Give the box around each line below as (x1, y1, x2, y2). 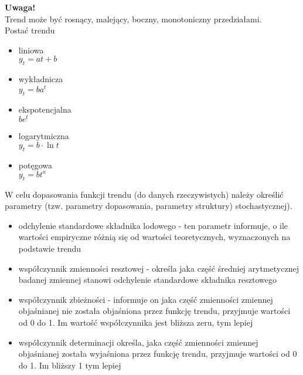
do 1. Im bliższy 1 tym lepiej (18, 359, 121, 371)
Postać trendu (5, 24, 55, 36)
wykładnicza (18, 73, 63, 85)
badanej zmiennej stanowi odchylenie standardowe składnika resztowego (18, 273, 277, 286)
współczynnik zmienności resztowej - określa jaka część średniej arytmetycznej (18, 262, 299, 274)
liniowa (18, 43, 44, 56)
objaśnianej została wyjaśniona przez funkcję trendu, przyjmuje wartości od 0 (18, 347, 297, 360)
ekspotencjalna (18, 103, 72, 115)
